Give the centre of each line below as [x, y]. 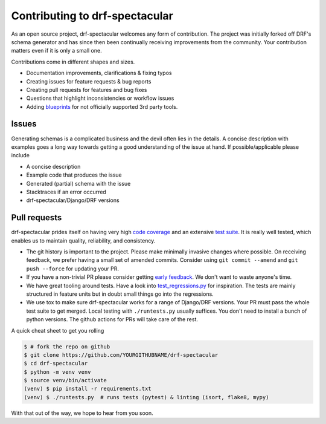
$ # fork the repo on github [67, 347]
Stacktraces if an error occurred [66, 192]
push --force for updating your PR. [72, 269]
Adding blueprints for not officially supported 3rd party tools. [102, 106]
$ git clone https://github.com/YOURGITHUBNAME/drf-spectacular [121, 355]
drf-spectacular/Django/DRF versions [73, 200]
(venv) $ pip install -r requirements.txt [88, 389]
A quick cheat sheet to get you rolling [58, 330]
